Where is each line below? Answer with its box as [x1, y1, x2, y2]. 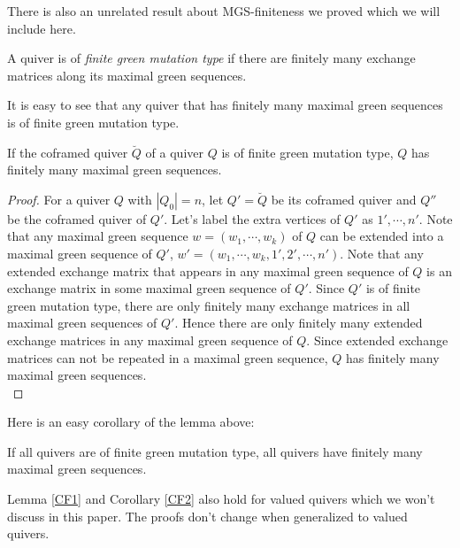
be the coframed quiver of [7, 209, 147, 228]
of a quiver [145, 143, 203, 161]
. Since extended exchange [306, 330, 448, 349]
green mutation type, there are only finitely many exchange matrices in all [7, 296, 410, 314]
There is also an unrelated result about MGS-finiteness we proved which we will [7, 2, 441, 19]
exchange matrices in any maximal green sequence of [7, 330, 293, 349]
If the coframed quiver [7, 143, 128, 161]
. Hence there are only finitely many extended [174, 313, 423, 332]
